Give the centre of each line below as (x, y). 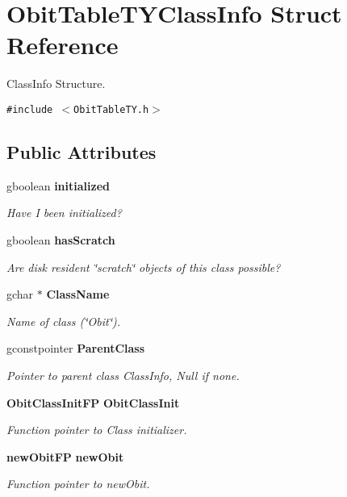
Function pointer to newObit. (78, 484)
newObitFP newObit (65, 456)
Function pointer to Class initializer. (97, 430)
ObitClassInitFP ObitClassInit (93, 402)
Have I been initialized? (64, 213)
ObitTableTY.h (111, 109)
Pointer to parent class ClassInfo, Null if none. (123, 375)
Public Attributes (82, 151)
